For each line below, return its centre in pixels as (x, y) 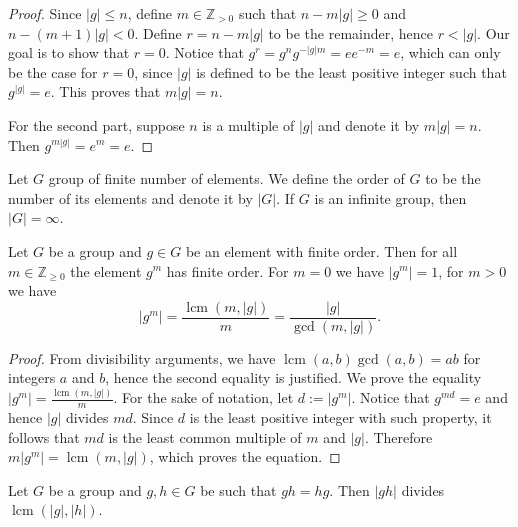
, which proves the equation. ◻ (245, 456)
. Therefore (398, 436)
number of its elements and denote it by (130, 197)
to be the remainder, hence (350, 32)
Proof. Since (45, 13)
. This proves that (105, 91)
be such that (238, 489)
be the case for (53, 71)
